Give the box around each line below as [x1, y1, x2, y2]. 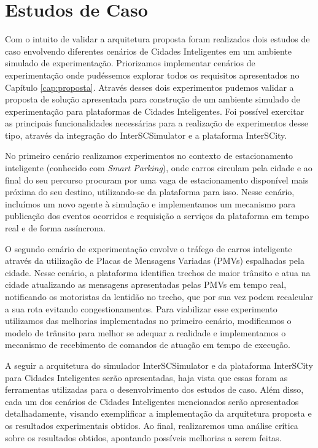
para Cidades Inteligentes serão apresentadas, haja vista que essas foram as [5, 371, 288, 384]
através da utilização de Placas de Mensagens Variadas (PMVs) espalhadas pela [5, 254, 304, 267]
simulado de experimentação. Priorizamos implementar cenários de [5, 56, 255, 69]
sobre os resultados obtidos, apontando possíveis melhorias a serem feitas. [5, 431, 282, 444]
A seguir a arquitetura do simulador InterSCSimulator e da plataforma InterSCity [5, 358, 313, 371]
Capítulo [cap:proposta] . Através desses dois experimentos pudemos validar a [5, 80, 294, 93]
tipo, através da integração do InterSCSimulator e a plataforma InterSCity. [5, 128, 287, 141]
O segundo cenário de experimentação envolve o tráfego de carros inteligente [5, 242, 292, 255]
